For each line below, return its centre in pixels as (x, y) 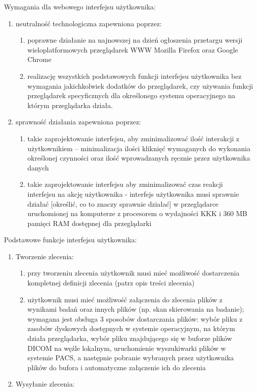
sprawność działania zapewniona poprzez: (78, 122)
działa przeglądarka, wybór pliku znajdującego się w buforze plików (130, 338)
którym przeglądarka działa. (70, 105)
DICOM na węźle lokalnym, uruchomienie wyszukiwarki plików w (127, 348)
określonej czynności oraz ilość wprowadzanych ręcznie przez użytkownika (139, 158)
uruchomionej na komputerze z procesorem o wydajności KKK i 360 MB (137, 213)
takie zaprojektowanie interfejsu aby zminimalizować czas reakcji (125, 184)
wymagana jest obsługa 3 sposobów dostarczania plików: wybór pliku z (135, 318)
